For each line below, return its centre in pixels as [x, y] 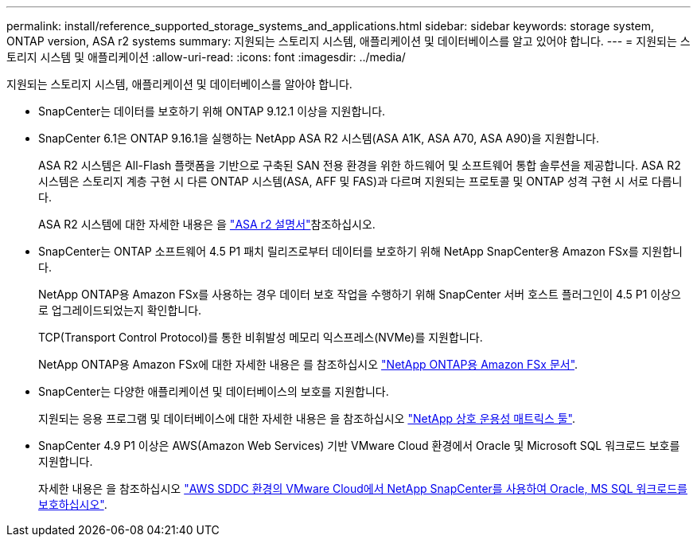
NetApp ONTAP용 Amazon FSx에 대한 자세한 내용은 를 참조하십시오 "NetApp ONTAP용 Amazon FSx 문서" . [308, 364]
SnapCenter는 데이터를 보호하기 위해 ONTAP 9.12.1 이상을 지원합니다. [212, 111]
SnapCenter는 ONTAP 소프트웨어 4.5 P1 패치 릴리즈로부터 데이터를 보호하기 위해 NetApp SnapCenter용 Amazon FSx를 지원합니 [360, 251]
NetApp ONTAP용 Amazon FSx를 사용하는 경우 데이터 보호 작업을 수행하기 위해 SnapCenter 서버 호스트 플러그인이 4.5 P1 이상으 [360, 294]
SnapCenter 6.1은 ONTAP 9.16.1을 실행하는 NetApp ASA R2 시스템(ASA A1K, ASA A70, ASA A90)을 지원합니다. [319, 138]
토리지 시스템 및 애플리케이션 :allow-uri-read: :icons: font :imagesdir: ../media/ [206, 57]
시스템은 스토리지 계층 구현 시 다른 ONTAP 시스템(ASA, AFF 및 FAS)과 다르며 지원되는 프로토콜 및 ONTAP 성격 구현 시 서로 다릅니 [360, 181]
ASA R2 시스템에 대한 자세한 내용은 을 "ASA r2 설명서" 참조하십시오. [207, 224]
